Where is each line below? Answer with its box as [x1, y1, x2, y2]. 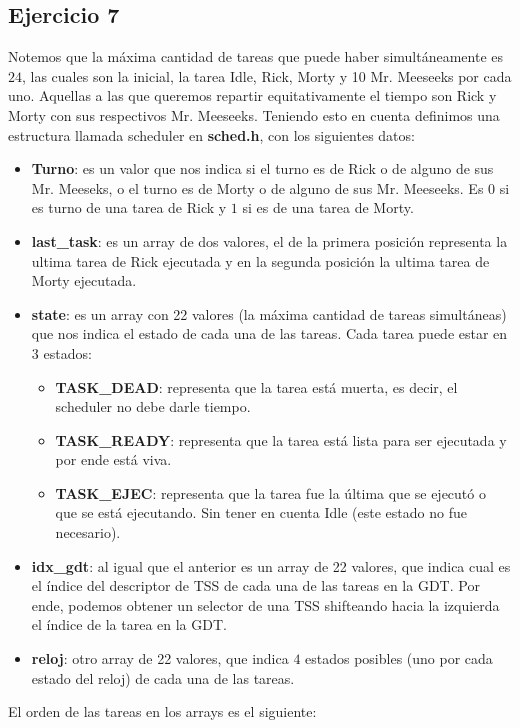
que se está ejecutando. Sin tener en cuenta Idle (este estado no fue [55, 502, 467, 523]
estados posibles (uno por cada [305, 648, 493, 669]
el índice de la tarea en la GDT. [31, 614, 227, 635]
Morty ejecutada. [31, 270, 137, 291]
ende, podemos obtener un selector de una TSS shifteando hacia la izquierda [31, 594, 500, 615]
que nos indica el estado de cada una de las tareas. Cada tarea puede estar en [31, 323, 508, 344]
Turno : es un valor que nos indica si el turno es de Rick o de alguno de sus [31, 158, 494, 179]
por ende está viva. [55, 449, 172, 470]
